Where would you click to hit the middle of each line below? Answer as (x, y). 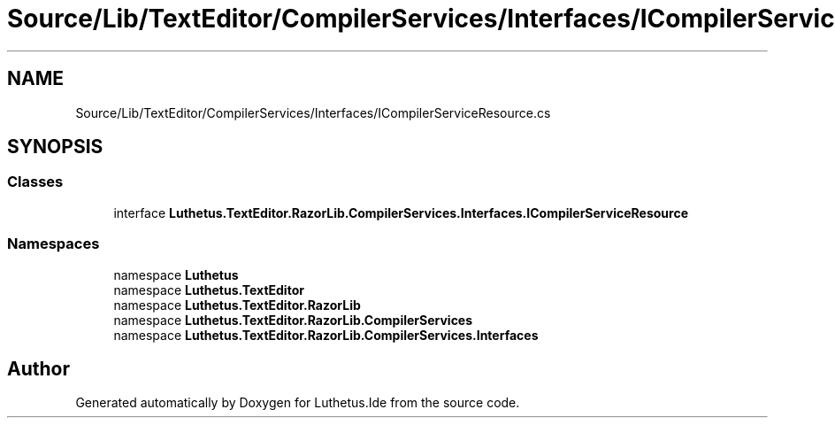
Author (38, 368)
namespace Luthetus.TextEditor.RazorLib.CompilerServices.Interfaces (326, 335)
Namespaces (54, 244)
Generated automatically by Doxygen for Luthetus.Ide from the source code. (298, 403)
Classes (35, 182)
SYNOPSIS (55, 147)
